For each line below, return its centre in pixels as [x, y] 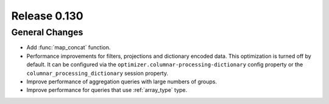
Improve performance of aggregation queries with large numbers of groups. [122, 81]
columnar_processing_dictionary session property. [97, 73]
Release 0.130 [47, 16]
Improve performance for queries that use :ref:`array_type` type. [107, 90]
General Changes [47, 32]
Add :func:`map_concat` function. [69, 47]
